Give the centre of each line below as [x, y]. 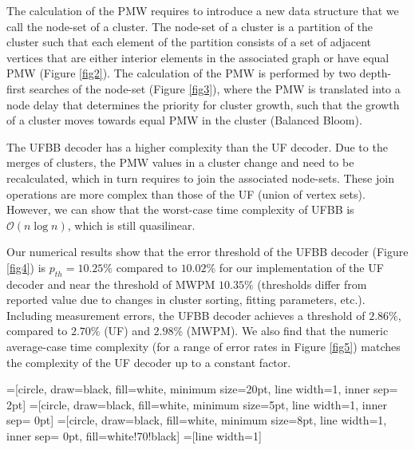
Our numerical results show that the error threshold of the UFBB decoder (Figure [207, 252]
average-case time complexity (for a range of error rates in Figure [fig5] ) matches [204, 347]
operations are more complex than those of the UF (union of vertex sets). [186, 193]
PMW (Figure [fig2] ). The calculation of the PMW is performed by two [181, 73]
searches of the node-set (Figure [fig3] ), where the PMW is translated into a [215, 88]
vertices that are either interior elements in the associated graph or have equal [198, 57]
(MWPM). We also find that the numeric [287, 331]
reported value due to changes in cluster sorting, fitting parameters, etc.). [186, 300]
